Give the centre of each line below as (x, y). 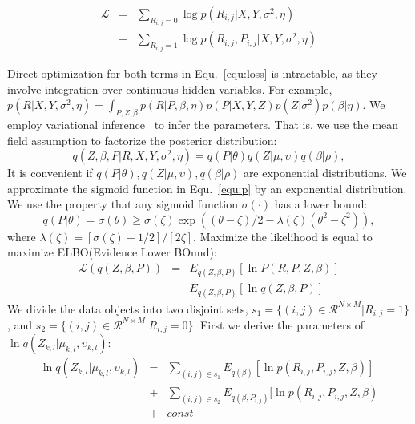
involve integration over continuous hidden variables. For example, (170, 89)
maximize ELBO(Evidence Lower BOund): (112, 252)
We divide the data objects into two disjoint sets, (128, 308)
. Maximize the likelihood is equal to (283, 236)
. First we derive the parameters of (278, 324)
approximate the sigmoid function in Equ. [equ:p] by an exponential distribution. (207, 188)
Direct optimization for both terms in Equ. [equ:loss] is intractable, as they (192, 73)
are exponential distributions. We (325, 173)
